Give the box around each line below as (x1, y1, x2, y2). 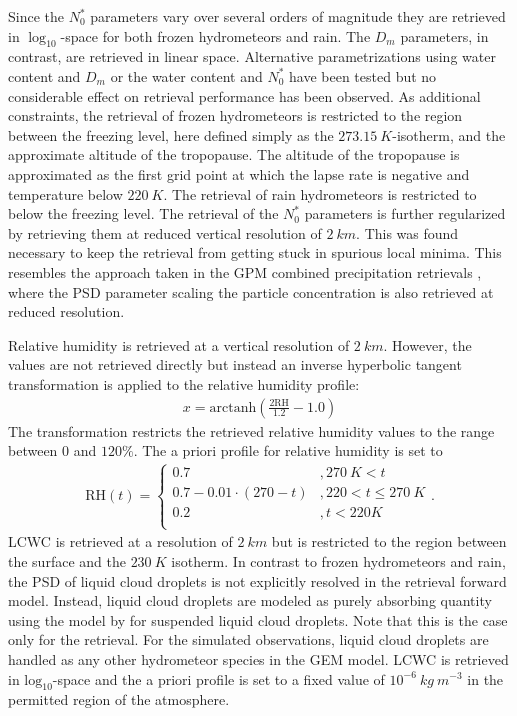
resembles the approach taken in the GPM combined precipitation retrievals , (8, 261, 482, 282)
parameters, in (400, 25, 489, 46)
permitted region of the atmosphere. (8, 689, 230, 710)
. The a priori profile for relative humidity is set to (133, 440, 443, 461)
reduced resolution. (8, 301, 125, 322)
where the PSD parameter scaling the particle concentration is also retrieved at (8, 281, 494, 302)
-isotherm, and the (392, 124, 506, 145)
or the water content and (110, 65, 263, 86)
